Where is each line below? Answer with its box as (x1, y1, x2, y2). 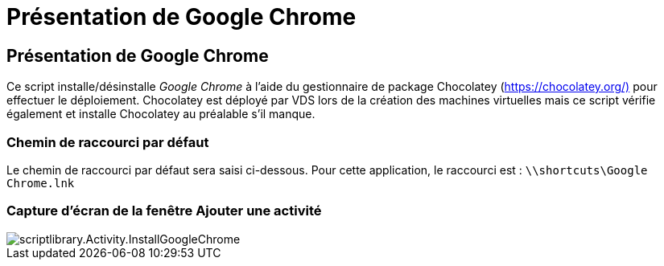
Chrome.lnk (6, 176, 75, 190)
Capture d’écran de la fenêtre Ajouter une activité (6, 203, 322, 219)
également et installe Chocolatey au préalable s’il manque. (6, 107, 316, 121)
